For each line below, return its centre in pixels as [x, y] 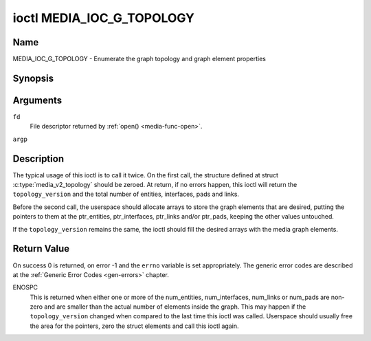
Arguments [37, 100]
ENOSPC [25, 287]
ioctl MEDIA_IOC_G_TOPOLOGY [104, 18]
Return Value [41, 249]
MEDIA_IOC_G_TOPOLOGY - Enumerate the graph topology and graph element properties [139, 59]
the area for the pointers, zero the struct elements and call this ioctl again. [135, 326]
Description [38, 158]
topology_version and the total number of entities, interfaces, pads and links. [126, 194]
